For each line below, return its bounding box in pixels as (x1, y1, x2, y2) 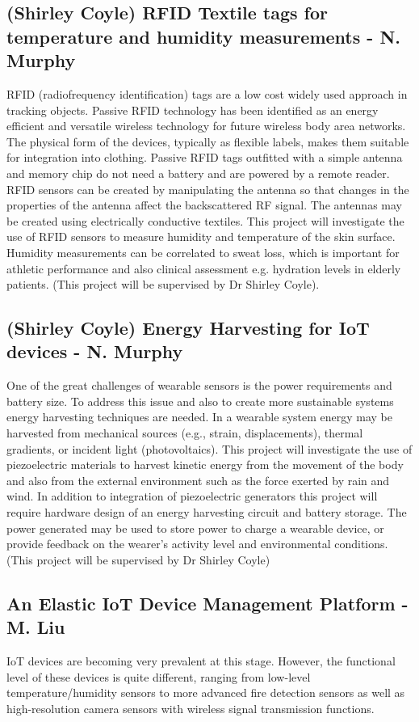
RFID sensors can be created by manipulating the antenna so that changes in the (6, 180, 409, 197)
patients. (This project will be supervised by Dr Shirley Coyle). (6, 276, 320, 293)
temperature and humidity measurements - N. (6, 23, 400, 49)
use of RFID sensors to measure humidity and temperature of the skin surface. (6, 228, 396, 245)
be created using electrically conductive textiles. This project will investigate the (6, 212, 404, 229)
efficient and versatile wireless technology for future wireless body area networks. (6, 117, 406, 134)
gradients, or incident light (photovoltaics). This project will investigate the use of (6, 440, 413, 457)
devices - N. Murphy (6, 339, 183, 364)
